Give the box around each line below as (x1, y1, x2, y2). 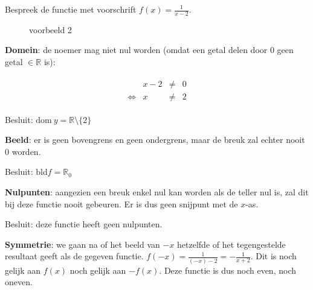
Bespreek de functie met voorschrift (5, 3, 137, 15)
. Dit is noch (250, 250, 297, 262)
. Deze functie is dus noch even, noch (159, 263, 296, 276)
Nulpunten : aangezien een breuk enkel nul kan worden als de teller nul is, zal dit (5, 186, 309, 198)
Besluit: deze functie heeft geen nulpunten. (5, 218, 163, 230)
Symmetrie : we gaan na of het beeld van (5, 238, 160, 250)
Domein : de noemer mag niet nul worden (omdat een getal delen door (5, 43, 268, 56)
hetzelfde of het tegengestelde (177, 238, 286, 250)
